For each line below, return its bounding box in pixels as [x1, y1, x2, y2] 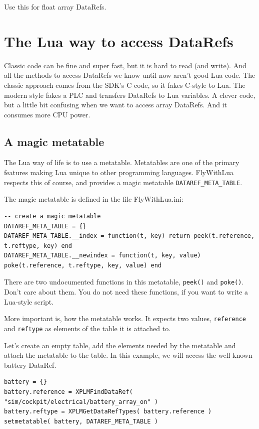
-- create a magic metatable [4, 212, 101, 220]
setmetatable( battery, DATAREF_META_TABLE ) [4, 417, 158, 425]
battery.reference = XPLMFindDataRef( [4, 388, 133, 396]
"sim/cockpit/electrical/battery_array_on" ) [4, 398, 158, 405]
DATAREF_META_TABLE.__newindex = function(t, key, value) [4, 252, 201, 259]
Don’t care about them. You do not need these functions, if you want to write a [4, 287, 248, 297]
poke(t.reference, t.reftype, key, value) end [4, 261, 161, 269]
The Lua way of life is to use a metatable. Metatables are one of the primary [4, 157, 239, 168]
